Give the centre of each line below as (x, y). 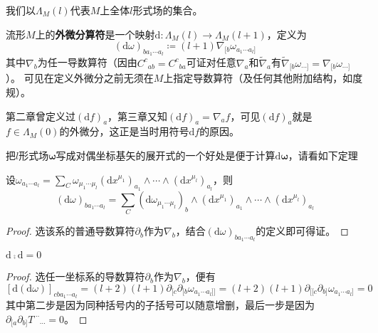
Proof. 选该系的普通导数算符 (70, 231)
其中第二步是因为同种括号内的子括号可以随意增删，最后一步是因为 (160, 305)
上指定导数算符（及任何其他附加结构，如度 (263, 78)
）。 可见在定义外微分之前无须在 (80, 78)
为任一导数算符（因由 (87, 62)
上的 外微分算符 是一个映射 (95, 34)
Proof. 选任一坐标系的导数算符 (75, 276)
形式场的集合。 (168, 10)
